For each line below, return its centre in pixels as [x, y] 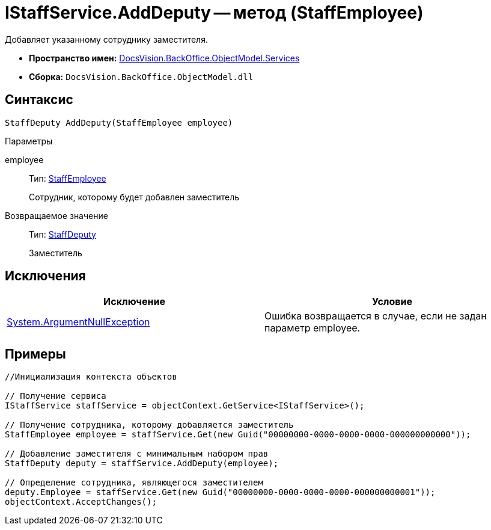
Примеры [35, 354]
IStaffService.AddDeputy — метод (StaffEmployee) [214, 13]
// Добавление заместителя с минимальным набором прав [137, 454]
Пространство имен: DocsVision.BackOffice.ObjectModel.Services [164, 58]
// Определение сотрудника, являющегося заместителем [134, 483]
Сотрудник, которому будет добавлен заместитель [134, 197]
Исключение [134, 302]
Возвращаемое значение [56, 215]
